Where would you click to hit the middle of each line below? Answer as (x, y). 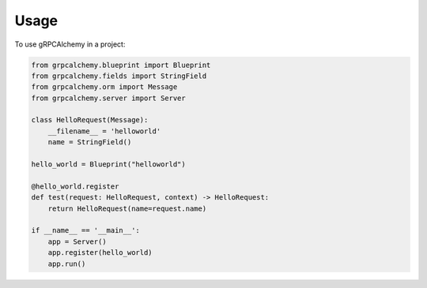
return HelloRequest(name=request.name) (127, 208)
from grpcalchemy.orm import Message (104, 87)
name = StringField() (90, 142)
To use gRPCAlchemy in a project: (70, 44)
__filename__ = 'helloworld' (104, 131)
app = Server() (77, 241)
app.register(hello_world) (100, 253)
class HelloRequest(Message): (90, 120)
